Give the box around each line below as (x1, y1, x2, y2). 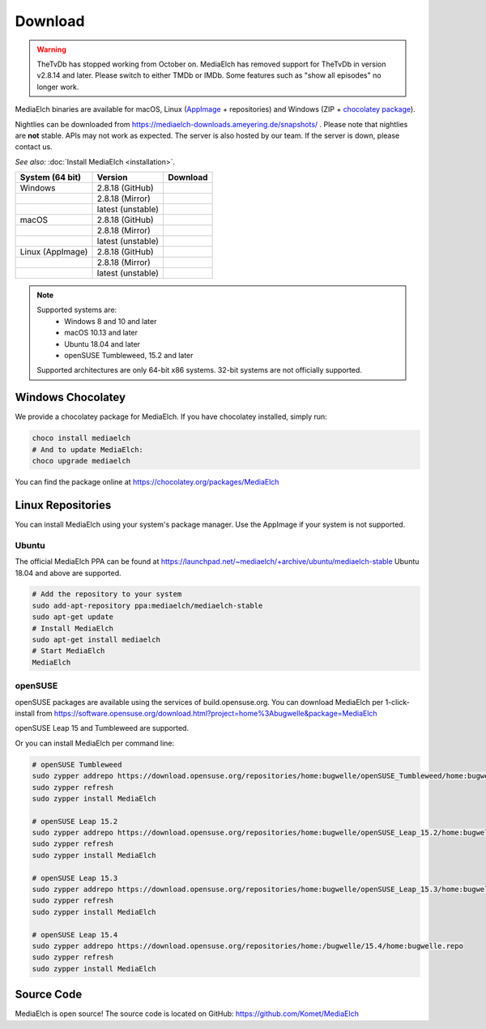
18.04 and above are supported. (15, 568, 122, 578)
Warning (36, 45, 66, 54)
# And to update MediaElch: (32, 445, 143, 454)
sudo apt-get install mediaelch (32, 635, 161, 644)
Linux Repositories (15, 498, 112, 512)
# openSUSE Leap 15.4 (32, 930, 118, 939)
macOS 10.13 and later (64, 328, 138, 338)
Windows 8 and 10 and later (64, 316, 157, 326)
